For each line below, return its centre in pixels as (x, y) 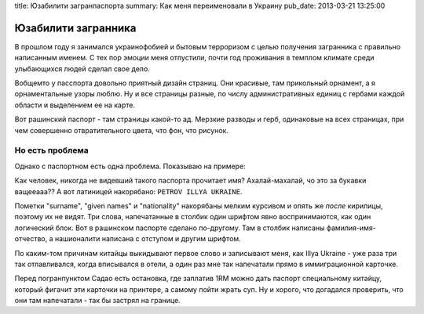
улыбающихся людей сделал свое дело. (82, 69)
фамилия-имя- (351, 228)
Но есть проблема (52, 150)
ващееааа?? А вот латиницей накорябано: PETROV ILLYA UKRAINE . (128, 191)
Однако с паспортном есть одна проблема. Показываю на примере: (130, 166)
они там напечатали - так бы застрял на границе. (97, 301)
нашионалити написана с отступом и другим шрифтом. (148, 239)
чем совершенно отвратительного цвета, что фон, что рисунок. (122, 130)
